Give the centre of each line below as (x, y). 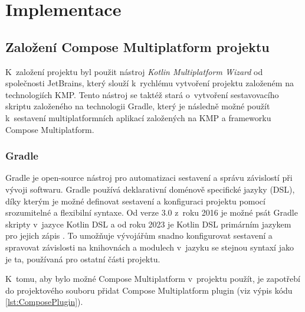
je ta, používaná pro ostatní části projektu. (83, 259)
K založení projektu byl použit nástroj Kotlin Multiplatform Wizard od (134, 71)
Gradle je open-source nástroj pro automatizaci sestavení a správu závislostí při (149, 178)
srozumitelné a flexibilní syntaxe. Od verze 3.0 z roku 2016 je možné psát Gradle (152, 212)
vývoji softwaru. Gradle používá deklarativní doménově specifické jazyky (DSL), (150, 189)
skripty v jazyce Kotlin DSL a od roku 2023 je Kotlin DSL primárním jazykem (148, 224)
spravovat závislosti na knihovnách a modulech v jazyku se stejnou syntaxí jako (150, 247)
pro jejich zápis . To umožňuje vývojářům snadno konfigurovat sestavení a (139, 235)
